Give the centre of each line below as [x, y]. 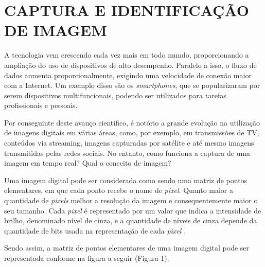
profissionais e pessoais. [41, 105]
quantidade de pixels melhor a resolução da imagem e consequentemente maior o [131, 200]
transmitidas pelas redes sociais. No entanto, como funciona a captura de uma [127, 153]
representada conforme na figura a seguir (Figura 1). [87, 258]
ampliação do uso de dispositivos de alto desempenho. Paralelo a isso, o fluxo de [130, 65]
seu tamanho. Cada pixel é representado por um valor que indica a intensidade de [133, 210]
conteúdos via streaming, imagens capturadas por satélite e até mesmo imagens [129, 143]
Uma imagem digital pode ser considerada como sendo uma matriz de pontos [126, 180]
